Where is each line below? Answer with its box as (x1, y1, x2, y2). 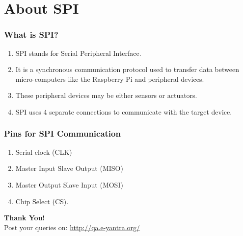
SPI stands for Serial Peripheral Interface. (15, 47, 141, 58)
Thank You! (4, 212, 45, 223)
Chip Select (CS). (15, 196, 69, 206)
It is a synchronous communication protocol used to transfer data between (15, 64, 239, 74)
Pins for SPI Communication (4, 127, 121, 140)
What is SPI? (4, 28, 58, 41)
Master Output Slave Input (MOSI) (15, 179, 123, 189)
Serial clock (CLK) (15, 146, 72, 157)
